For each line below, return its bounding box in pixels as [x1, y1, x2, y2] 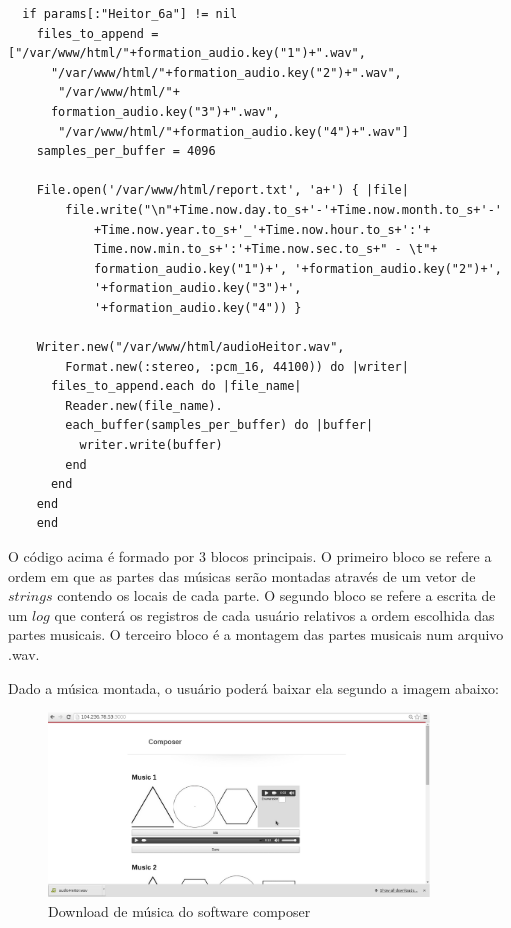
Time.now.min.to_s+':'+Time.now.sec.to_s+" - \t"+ [93, 242, 438, 257]
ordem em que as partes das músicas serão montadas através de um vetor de [8, 565, 476, 586]
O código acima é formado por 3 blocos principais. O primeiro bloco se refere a [8, 546, 492, 567]
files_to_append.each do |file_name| [50, 379, 302, 394]
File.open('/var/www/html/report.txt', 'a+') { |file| [36, 183, 409, 198]
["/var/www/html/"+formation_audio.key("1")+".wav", [8, 46, 366, 61]
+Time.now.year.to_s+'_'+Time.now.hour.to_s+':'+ [93, 222, 431, 237]
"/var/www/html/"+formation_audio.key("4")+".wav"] [58, 124, 409, 139]
